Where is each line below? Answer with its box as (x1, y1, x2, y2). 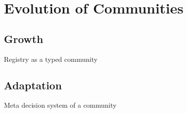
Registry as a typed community (4, 54, 98, 64)
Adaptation (4, 77, 62, 92)
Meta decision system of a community (4, 100, 117, 110)
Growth (4, 31, 43, 46)
